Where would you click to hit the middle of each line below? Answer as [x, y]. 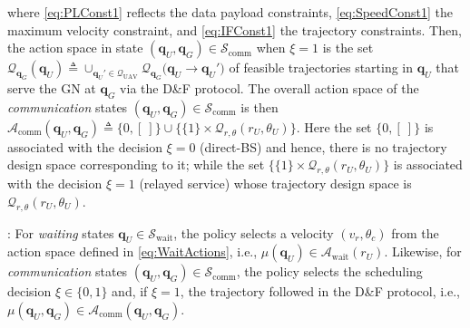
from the [415, 232]
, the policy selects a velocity [254, 232]
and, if [130, 291]
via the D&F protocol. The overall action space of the [269, 87]
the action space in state [75, 48]
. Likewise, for [423, 251]
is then [259, 106]
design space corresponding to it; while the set [136, 164]
